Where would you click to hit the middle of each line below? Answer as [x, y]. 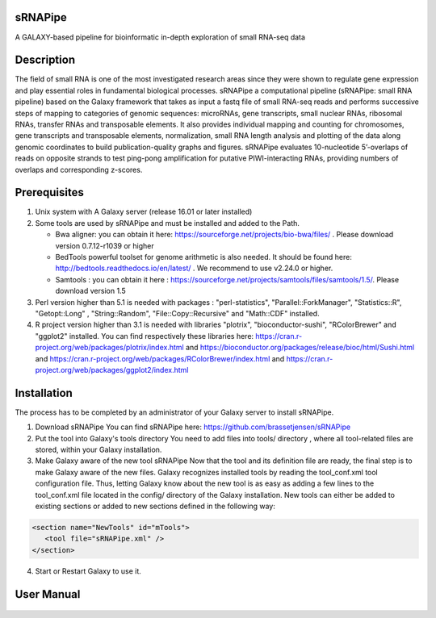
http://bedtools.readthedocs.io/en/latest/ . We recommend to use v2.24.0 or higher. [194, 268]
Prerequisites [49, 192]
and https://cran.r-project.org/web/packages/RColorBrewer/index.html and [160, 358]
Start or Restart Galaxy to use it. [88, 571]
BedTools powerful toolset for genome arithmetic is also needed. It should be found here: [204, 257]
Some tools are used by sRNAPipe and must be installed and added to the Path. [168, 223]
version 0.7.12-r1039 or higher [105, 245]
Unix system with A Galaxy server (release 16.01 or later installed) [144, 212]
